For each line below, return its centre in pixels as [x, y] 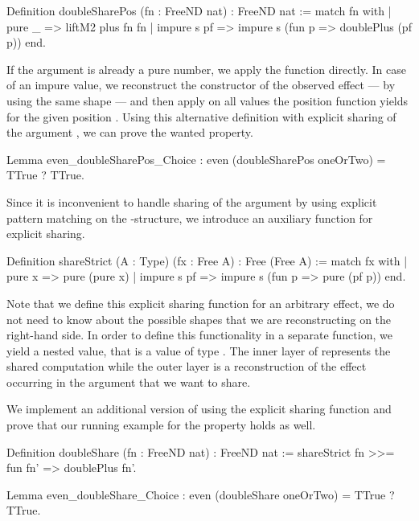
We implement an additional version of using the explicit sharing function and [199, 409]
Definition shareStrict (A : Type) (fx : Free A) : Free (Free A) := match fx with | [207, 260]
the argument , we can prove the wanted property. [130, 132]
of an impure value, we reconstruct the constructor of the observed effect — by [201, 85]
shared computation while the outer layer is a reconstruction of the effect [187, 366]
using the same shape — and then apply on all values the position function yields [207, 100]
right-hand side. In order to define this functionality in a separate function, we [199, 335]
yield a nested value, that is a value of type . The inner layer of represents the [199, 350]
